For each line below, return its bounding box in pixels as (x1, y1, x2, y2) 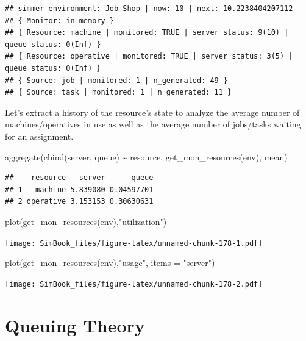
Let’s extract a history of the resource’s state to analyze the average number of (5, 106, 300, 118)
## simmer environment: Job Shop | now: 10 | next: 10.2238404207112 (5, 4, 293, 13)
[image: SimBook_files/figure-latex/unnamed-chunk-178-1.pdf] (5, 239, 263, 248)
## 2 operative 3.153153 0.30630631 (5, 197, 154, 206)
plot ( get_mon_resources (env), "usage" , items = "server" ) (5, 256, 215, 269)
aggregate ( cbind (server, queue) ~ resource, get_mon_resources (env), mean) (5, 150, 288, 163)
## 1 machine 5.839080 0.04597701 (5, 185, 154, 194)
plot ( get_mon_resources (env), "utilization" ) (5, 215, 167, 228)
